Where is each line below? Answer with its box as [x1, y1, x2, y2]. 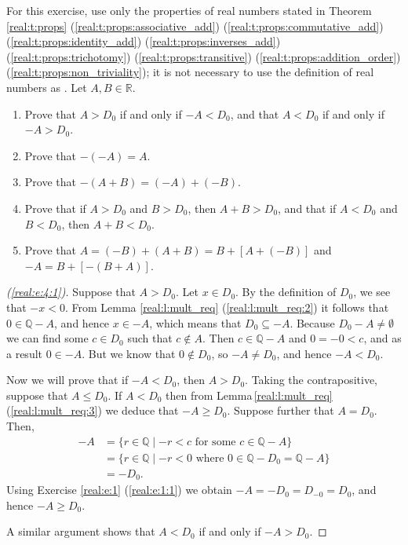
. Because [290, 314, 335, 331]
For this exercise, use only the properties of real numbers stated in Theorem [6, 2, 372, 18]
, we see [353, 283, 391, 300]
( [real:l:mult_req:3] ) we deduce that [6, 402, 179, 419]
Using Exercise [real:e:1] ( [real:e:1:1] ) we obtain [6, 481, 232, 498]
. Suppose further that [227, 402, 334, 419]
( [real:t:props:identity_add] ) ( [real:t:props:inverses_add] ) [6, 33, 281, 49]
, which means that [149, 314, 242, 331]
